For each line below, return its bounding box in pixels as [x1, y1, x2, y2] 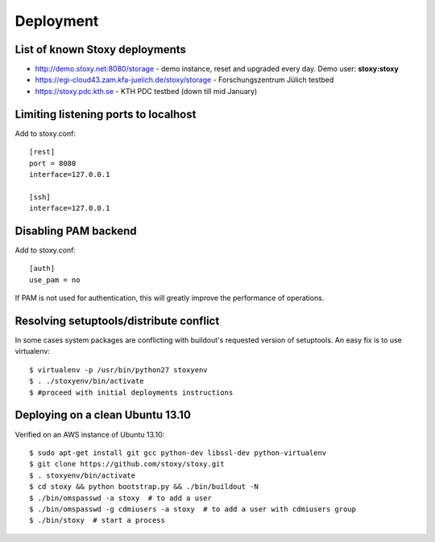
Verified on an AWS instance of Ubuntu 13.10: [14, 429, 165, 439]
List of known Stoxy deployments [14, 43, 187, 56]
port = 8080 [29, 158, 77, 168]
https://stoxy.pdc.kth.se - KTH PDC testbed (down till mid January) [35, 86, 258, 96]
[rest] [29, 147, 56, 157]
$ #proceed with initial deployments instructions [29, 388, 234, 397]
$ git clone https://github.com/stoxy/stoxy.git [29, 459, 225, 469]
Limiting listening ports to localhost [14, 107, 197, 121]
